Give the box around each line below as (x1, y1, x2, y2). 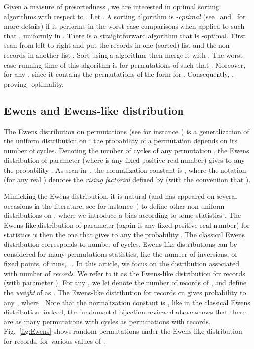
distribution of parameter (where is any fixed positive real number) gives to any (4, 155, 245, 165)
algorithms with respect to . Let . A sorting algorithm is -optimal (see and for (4, 11, 246, 21)
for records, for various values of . (4, 336, 105, 346)
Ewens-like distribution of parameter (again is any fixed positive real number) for (4, 219, 250, 230)
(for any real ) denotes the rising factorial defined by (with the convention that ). (4, 174, 251, 184)
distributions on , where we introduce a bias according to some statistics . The (4, 210, 241, 220)
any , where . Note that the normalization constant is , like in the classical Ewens (4, 297, 250, 307)
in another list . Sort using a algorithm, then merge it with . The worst (28, 49, 243, 60)
